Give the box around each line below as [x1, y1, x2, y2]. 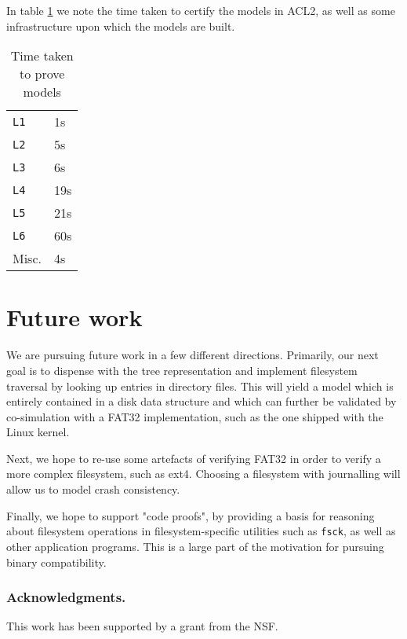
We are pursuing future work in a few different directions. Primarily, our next [6, 347, 379, 363]
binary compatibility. [6, 553, 107, 570]
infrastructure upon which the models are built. [6, 17, 235, 34]
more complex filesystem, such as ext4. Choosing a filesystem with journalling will [6, 465, 401, 482]
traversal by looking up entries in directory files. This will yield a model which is [6, 377, 394, 394]
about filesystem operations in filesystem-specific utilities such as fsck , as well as [6, 523, 396, 539]
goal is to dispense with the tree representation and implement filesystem [6, 362, 358, 378]
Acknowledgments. [6, 587, 126, 607]
